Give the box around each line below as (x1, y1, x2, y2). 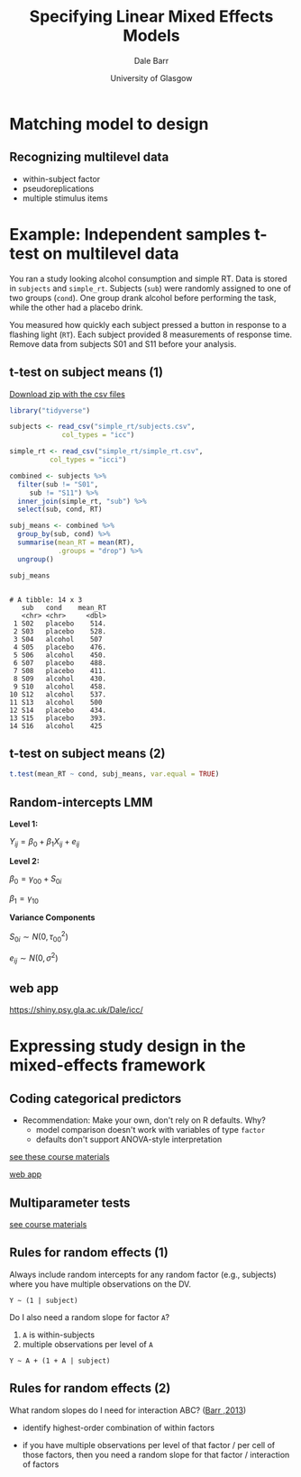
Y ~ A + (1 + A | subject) (9, 1356, 111, 1365)
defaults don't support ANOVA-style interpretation (35, 1134, 223, 1145)
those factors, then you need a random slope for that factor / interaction (22, 1449, 290, 1460)
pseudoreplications (22, 183, 95, 194)
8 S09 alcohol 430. (13, 674, 106, 683)
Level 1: (9, 818, 39, 829)
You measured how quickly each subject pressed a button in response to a (9, 319, 287, 330)
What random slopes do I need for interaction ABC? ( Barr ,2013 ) (9, 1404, 247, 1416)
